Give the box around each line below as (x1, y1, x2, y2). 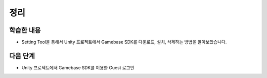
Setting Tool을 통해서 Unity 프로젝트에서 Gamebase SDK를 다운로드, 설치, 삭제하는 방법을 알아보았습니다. (21, 39, 227, 45)
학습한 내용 (9, 26, 41, 34)
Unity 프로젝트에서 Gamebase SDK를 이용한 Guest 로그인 (21, 64, 134, 71)
